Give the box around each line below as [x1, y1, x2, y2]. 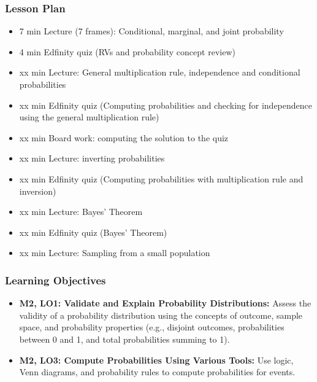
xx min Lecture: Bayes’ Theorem [19, 205, 143, 218]
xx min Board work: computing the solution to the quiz [19, 131, 229, 144]
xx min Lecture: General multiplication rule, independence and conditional [19, 66, 300, 79]
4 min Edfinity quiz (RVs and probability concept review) [19, 45, 235, 58]
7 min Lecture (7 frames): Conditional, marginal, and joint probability [19, 25, 284, 37]
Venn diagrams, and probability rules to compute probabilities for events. [19, 365, 296, 378]
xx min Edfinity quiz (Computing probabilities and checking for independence [19, 98, 312, 111]
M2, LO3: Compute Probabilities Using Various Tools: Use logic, [19, 353, 294, 366]
